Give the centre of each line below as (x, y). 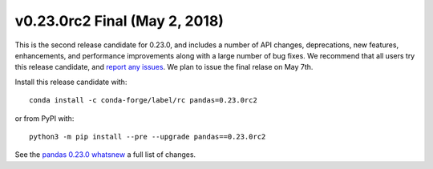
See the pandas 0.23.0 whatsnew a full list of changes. (105, 155)
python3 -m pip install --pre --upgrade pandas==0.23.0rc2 (148, 137)
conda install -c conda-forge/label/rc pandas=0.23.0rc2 (144, 101)
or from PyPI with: (45, 118)
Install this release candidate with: (71, 82)
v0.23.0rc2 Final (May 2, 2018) (119, 21)
